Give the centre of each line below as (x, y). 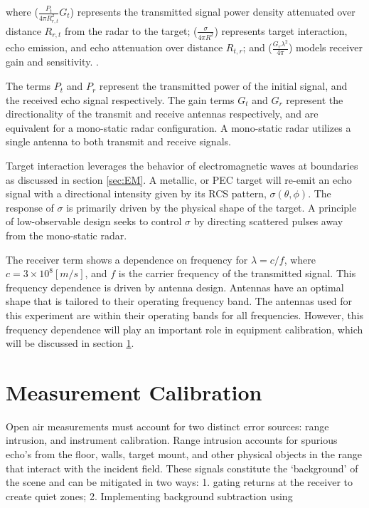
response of (30, 207)
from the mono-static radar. (66, 235)
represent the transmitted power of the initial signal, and (223, 86)
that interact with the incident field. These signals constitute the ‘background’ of (182, 468)
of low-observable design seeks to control (94, 221)
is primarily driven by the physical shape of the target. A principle (212, 207)
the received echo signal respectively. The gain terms (120, 99)
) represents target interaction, (281, 30)
